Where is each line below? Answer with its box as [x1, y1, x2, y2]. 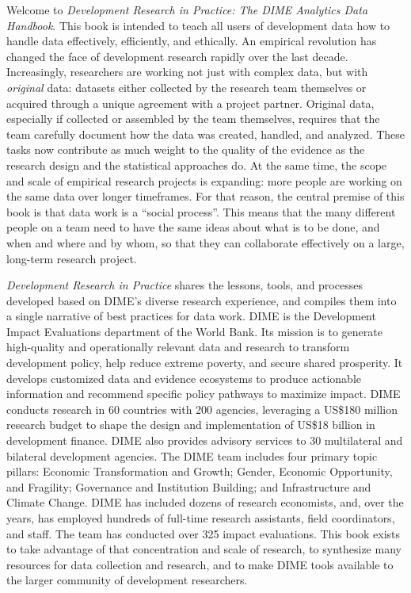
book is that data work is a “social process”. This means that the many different [6, 203, 396, 220]
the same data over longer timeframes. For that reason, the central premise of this [6, 188, 405, 205]
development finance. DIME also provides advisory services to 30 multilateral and [6, 432, 403, 449]
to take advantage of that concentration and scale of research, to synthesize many [6, 541, 401, 557]
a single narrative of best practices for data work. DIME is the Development [6, 308, 376, 324]
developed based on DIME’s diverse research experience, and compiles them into [6, 292, 397, 308]
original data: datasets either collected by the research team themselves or [6, 78, 367, 95]
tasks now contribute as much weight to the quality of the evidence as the [6, 141, 365, 158]
